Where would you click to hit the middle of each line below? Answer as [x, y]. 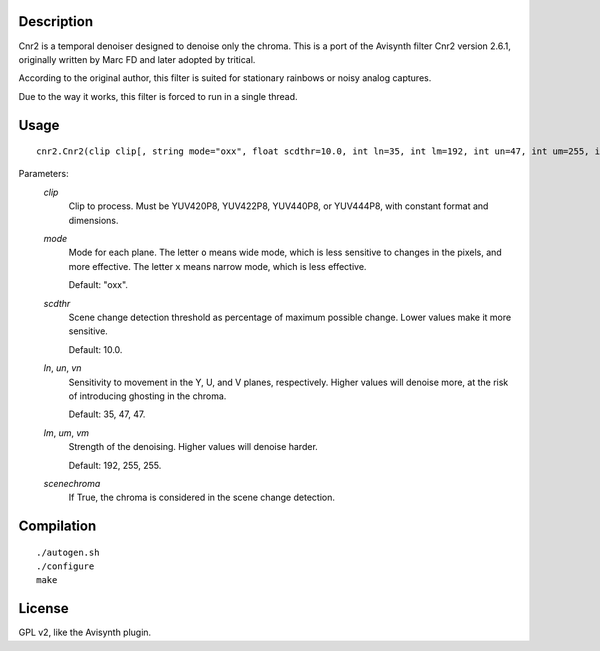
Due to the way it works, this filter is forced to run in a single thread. [158, 96]
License [43, 608]
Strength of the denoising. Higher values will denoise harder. [193, 447]
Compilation [57, 526]
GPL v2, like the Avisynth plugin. [85, 632]
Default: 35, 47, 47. [107, 414]
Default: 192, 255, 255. [115, 465]
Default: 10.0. [95, 349]
